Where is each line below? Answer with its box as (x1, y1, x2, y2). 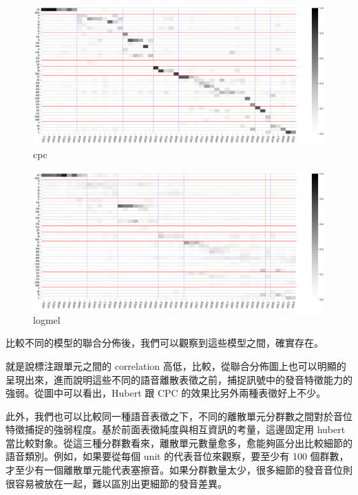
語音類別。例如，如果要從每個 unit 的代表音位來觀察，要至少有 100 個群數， (6, 449, 349, 463)
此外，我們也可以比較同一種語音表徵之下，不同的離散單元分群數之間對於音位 (6, 408, 352, 423)
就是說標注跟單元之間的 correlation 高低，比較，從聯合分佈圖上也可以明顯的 (6, 358, 346, 373)
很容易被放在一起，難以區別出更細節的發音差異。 (6, 476, 227, 490)
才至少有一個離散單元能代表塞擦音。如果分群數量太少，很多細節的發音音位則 (6, 463, 352, 477)
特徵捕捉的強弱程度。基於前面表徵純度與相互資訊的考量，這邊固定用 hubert (6, 422, 346, 437)
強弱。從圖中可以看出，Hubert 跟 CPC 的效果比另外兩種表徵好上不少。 (6, 386, 326, 400)
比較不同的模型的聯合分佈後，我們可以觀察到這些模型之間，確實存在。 (6, 335, 324, 350)
